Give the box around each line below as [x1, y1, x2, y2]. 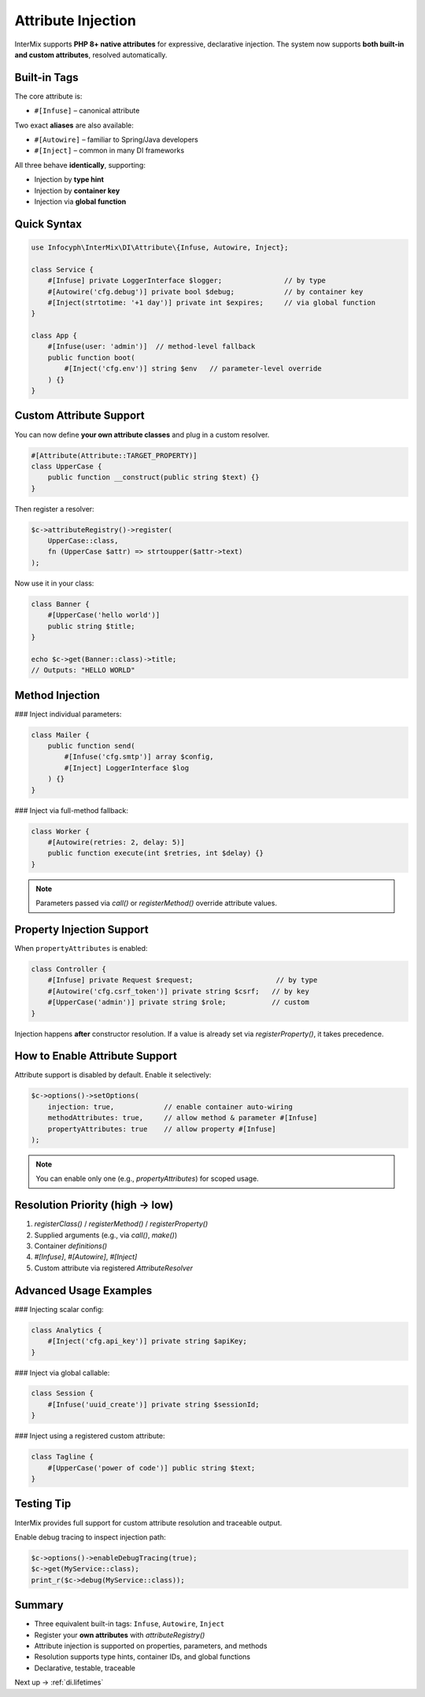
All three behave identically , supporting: [14, 160, 146, 169]
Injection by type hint [34, 175, 104, 184]
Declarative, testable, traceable [34, 1663, 135, 1673]
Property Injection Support [14, 922, 149, 936]
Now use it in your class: [14, 579, 94, 588]
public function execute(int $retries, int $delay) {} [47, 848, 264, 858]
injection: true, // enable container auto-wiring [47, 1102, 293, 1111]
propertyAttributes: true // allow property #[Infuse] [47, 1124, 276, 1133]
